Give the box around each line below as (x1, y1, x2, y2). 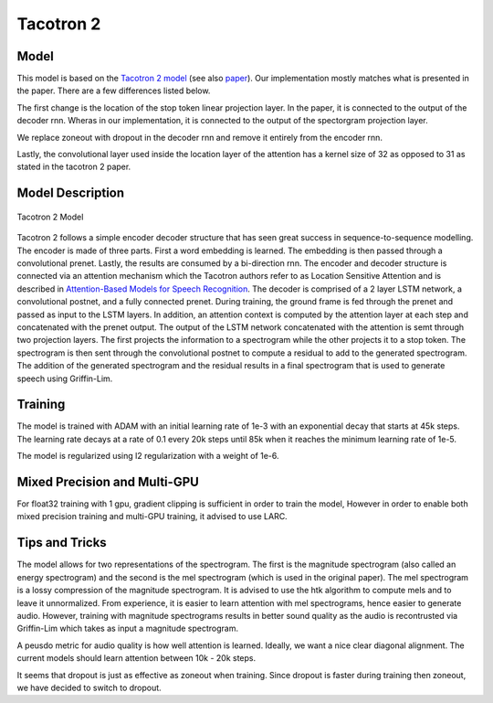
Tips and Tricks (16, 535, 107, 550)
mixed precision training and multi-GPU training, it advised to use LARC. (16, 511, 288, 522)
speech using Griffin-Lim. (16, 373, 113, 384)
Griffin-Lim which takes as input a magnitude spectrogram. (16, 623, 239, 634)
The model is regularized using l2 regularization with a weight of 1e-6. (16, 451, 279, 462)
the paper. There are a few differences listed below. (16, 85, 211, 96)
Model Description (16, 186, 125, 201)
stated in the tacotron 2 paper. (16, 161, 131, 173)
